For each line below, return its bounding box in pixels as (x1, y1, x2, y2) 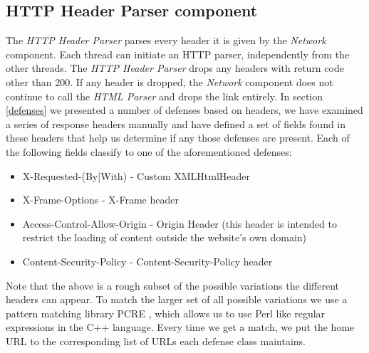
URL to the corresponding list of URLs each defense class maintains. (6, 333, 306, 348)
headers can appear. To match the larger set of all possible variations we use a (6, 292, 348, 307)
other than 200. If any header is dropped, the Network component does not (6, 74, 333, 89)
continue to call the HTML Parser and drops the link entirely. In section (6, 88, 323, 103)
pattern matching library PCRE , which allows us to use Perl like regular (6, 305, 326, 320)
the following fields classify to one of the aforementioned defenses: (6, 144, 292, 159)
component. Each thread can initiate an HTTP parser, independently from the (6, 46, 350, 61)
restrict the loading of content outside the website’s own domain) (22, 230, 306, 245)
